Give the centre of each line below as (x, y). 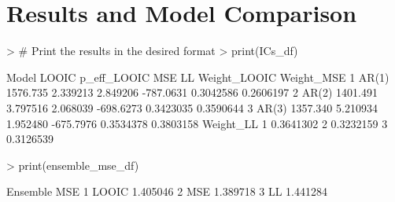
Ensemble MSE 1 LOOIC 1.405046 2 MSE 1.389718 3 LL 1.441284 (167, 191)
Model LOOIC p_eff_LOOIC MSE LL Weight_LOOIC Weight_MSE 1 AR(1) (198, 77)
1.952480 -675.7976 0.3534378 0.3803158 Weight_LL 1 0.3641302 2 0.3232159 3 (197, 123)
